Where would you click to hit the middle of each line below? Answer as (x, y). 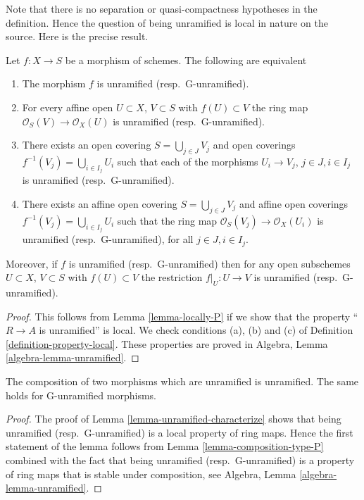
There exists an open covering (87, 145)
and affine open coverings (294, 203)
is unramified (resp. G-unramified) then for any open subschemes (209, 263)
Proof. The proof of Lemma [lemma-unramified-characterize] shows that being (174, 419)
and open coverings (254, 145)
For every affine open (68, 107)
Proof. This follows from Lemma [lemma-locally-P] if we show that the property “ (182, 316)
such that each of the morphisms (188, 161)
